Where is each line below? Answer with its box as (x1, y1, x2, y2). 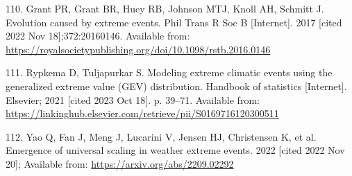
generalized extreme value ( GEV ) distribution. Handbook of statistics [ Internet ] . (6, 78, 347, 93)
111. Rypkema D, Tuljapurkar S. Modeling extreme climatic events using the (6, 65, 333, 80)
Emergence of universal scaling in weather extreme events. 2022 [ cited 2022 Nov (6, 143, 345, 157)
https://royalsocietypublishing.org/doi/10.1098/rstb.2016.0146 (6, 42, 271, 56)
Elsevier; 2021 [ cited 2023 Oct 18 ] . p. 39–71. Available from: (6, 92, 260, 107)
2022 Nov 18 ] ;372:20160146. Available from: (6, 28, 190, 43)
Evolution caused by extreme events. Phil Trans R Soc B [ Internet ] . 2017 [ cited (6, 15, 342, 29)
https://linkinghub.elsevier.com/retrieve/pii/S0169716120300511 (6, 106, 279, 121)
